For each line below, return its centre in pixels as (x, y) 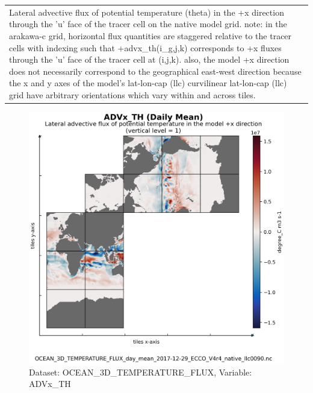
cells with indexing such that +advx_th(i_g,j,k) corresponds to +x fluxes (145, 47)
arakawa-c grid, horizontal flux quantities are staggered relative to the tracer (150, 35)
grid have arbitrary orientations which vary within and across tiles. (132, 94)
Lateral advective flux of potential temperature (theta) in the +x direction (147, 12)
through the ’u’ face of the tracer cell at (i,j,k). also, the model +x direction (149, 59)
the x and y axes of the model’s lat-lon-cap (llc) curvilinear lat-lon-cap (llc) (148, 83)
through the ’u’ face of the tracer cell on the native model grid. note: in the (148, 24)
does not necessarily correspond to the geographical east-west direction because (155, 71)
